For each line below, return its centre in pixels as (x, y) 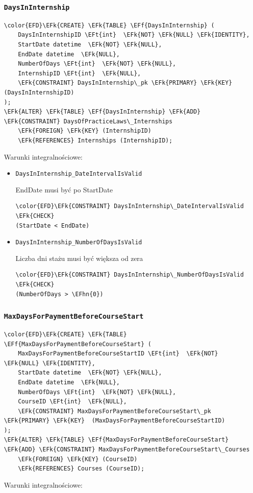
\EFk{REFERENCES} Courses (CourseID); (81, 469)
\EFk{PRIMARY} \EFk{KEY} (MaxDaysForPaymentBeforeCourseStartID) (115, 421)
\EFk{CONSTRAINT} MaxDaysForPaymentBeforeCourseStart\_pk (114, 411)
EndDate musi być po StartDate (64, 189)
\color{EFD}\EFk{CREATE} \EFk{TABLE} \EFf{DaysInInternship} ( (109, 25)
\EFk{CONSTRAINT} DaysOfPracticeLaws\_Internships (88, 121)
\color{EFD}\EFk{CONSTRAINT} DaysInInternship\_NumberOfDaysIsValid (130, 275)
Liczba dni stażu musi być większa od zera (79, 258)
